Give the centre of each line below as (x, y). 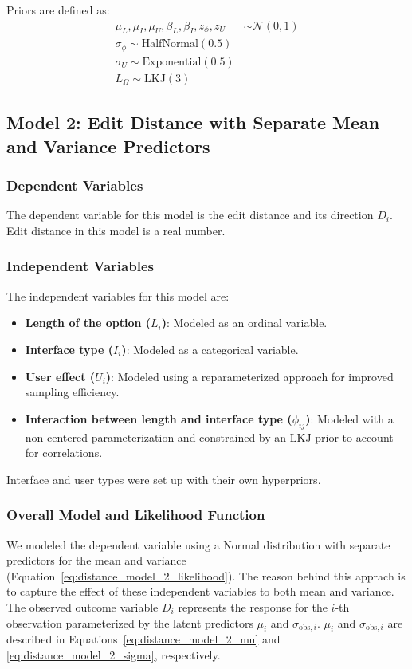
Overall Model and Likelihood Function (136, 515)
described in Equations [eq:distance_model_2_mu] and (143, 639)
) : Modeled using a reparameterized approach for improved (249, 376)
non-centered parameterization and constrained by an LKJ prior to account (209, 437)
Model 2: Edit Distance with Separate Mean (193, 122)
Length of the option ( (88, 323)
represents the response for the (253, 606)
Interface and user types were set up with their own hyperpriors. (164, 479)
